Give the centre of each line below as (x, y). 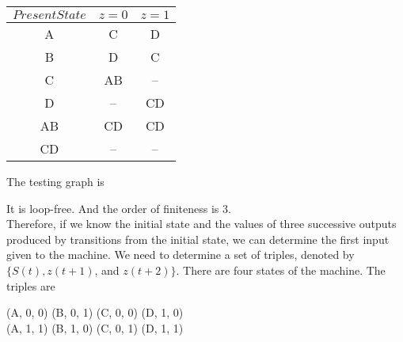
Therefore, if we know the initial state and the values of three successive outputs (201, 224)
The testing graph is (55, 181)
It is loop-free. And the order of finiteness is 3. (119, 208)
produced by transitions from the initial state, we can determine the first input (198, 239)
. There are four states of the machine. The (281, 270)
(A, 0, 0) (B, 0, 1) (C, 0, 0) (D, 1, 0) (95, 312)
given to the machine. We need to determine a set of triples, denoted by (181, 255)
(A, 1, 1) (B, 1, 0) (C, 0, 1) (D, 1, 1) (95, 327)
